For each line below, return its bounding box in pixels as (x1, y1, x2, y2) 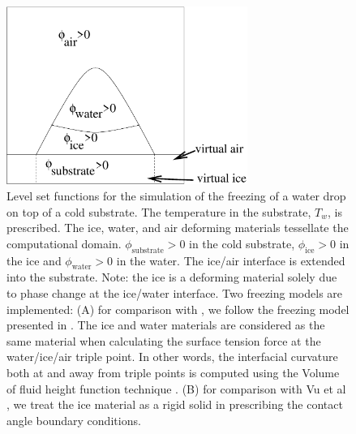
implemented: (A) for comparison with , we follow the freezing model (6, 300, 350, 317)
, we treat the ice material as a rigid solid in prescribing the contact (6, 396, 343, 413)
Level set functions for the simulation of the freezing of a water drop (6, 187, 346, 204)
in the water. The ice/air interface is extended (116, 251, 345, 269)
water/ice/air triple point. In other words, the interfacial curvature (6, 348, 338, 365)
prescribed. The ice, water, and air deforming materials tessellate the (6, 219, 349, 236)
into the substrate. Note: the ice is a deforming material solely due (6, 269, 337, 286)
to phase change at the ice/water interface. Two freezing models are (6, 284, 343, 301)
